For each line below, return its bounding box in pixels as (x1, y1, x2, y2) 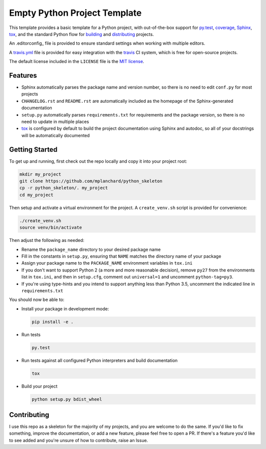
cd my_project (19, 192, 54, 198)
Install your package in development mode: (21, 305, 109, 312)
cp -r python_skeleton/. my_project (19, 185, 108, 191)
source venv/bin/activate (19, 225, 82, 231)
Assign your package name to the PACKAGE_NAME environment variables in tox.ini (21, 260, 193, 266)
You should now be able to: (9, 297, 65, 302)
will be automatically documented (21, 132, 90, 138)
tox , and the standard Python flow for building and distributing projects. (9, 31, 154, 37)
